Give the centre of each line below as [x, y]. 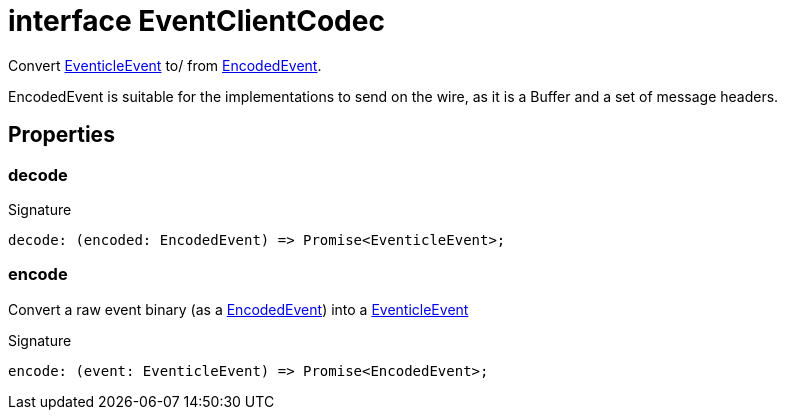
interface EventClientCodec [196, 21]
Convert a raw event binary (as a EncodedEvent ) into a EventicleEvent [238, 309]
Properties [61, 135]
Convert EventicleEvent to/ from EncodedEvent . [165, 65]
